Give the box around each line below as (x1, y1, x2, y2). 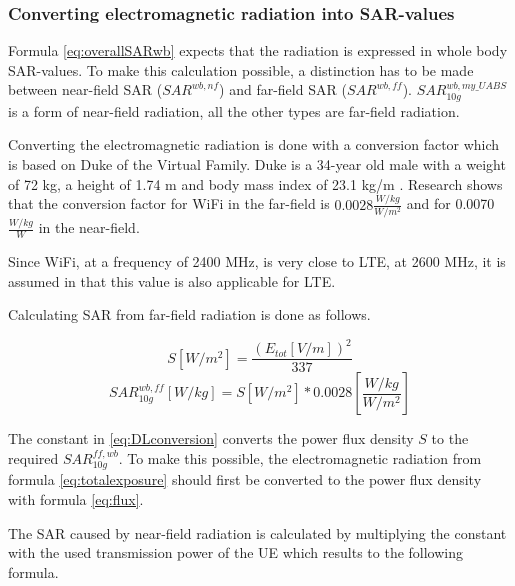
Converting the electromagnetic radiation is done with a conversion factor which (8, 134, 500, 155)
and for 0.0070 (406, 193, 495, 214)
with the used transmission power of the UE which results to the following (8, 542, 464, 563)
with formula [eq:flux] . (8, 488, 144, 509)
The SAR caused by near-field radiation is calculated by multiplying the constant (8, 522, 507, 543)
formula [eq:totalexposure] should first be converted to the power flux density (8, 469, 482, 490)
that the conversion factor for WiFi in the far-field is (8, 193, 330, 214)
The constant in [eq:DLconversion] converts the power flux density (8, 428, 414, 449)
